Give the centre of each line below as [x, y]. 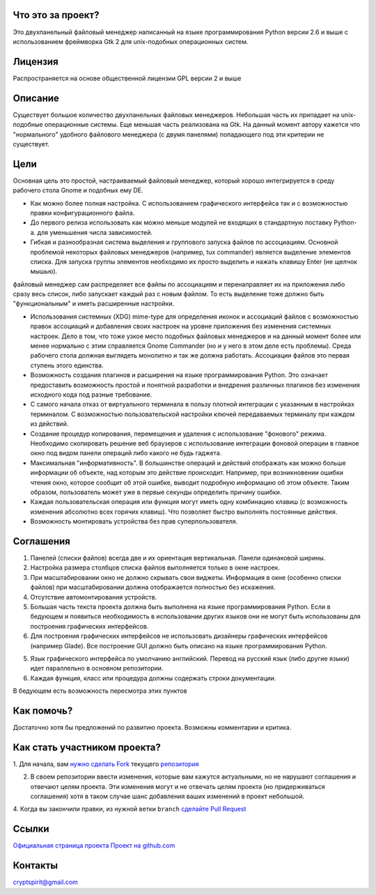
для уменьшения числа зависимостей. [95, 232]
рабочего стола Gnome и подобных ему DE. [78, 190]
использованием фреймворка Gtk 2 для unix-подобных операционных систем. [131, 41]
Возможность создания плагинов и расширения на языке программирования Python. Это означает [179, 375]
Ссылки [31, 829]
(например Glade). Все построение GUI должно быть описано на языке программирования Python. [179, 645]
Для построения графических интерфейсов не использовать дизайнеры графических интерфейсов [179, 636]
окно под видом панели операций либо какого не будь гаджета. [126, 453]
